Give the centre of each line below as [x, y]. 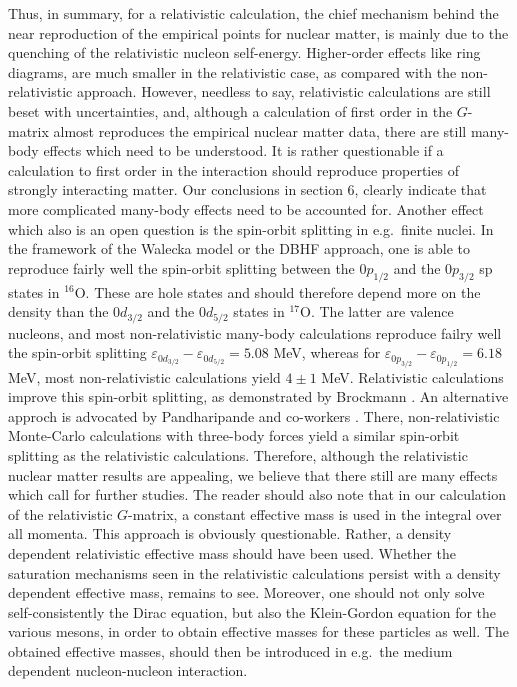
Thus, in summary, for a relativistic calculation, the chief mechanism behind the [253, 13]
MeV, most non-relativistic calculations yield [144, 376]
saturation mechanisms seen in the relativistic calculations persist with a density [254, 572]
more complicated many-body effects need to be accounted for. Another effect [246, 208]
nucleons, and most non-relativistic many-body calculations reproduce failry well [255, 332]
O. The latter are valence [377, 311]
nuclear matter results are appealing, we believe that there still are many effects [253, 474]
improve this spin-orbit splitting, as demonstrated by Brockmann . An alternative [258, 396]
